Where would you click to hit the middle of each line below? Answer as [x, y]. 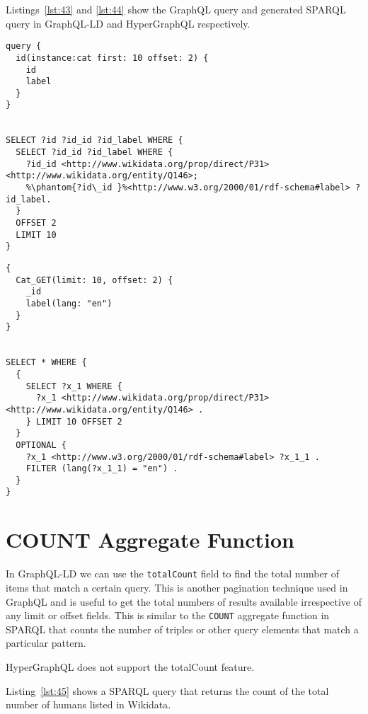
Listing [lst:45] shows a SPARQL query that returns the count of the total [167, 690]
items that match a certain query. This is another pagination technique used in [177, 587]
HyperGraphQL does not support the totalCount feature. [130, 666]
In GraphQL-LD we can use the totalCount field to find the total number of [173, 574]
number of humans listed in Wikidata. [88, 704]
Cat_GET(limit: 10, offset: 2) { [94, 280]
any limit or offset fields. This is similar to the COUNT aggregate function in [168, 615]
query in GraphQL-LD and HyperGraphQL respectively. [128, 23]
